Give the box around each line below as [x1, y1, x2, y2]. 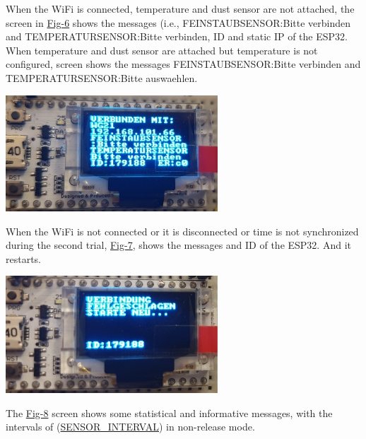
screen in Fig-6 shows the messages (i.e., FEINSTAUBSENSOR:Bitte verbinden [6, 15, 350, 30]
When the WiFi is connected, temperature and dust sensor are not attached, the [6, 1, 355, 16]
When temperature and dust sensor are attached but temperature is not [6, 42, 318, 57]
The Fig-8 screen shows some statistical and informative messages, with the [6, 405, 333, 420]
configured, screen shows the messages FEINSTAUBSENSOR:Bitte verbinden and [6, 57, 361, 71]
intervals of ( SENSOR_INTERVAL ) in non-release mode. [6, 419, 255, 434]
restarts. [6, 251, 42, 266]
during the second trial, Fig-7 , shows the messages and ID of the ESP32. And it [6, 238, 351, 252]
